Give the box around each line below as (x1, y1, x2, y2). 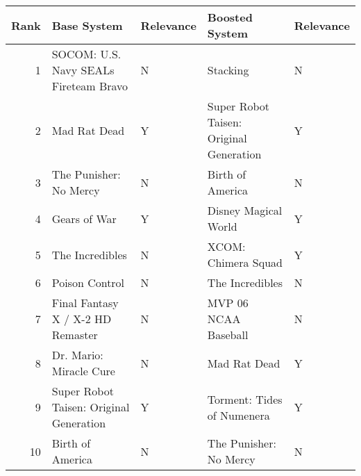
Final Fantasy (51, 295, 119, 311)
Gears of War (51, 210, 117, 227)
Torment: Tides (207, 391, 283, 407)
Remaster (51, 327, 98, 343)
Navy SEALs (51, 62, 115, 78)
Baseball (207, 327, 249, 343)
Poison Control (51, 274, 125, 290)
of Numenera (207, 407, 270, 423)
